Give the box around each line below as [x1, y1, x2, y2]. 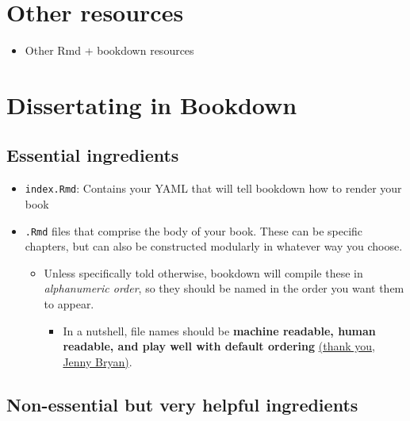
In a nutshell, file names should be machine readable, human [63, 322, 376, 339]
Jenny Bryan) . [63, 353, 132, 369]
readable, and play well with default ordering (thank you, [63, 338, 375, 354]
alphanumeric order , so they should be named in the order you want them [44, 280, 404, 297]
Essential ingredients [6, 143, 179, 167]
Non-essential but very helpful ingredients [6, 392, 358, 416]
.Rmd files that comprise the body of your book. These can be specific [25, 222, 363, 239]
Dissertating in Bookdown [6, 88, 297, 121]
